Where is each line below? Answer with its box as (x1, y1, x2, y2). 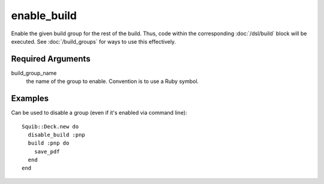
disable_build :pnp (28, 131, 85, 138)
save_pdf (34, 148, 60, 155)
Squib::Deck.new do (22, 123, 79, 130)
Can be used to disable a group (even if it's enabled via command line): (11, 109, 187, 116)
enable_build (11, 9, 77, 22)
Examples (11, 93, 49, 104)
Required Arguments (11, 54, 91, 64)
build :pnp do (28, 140, 70, 146)
